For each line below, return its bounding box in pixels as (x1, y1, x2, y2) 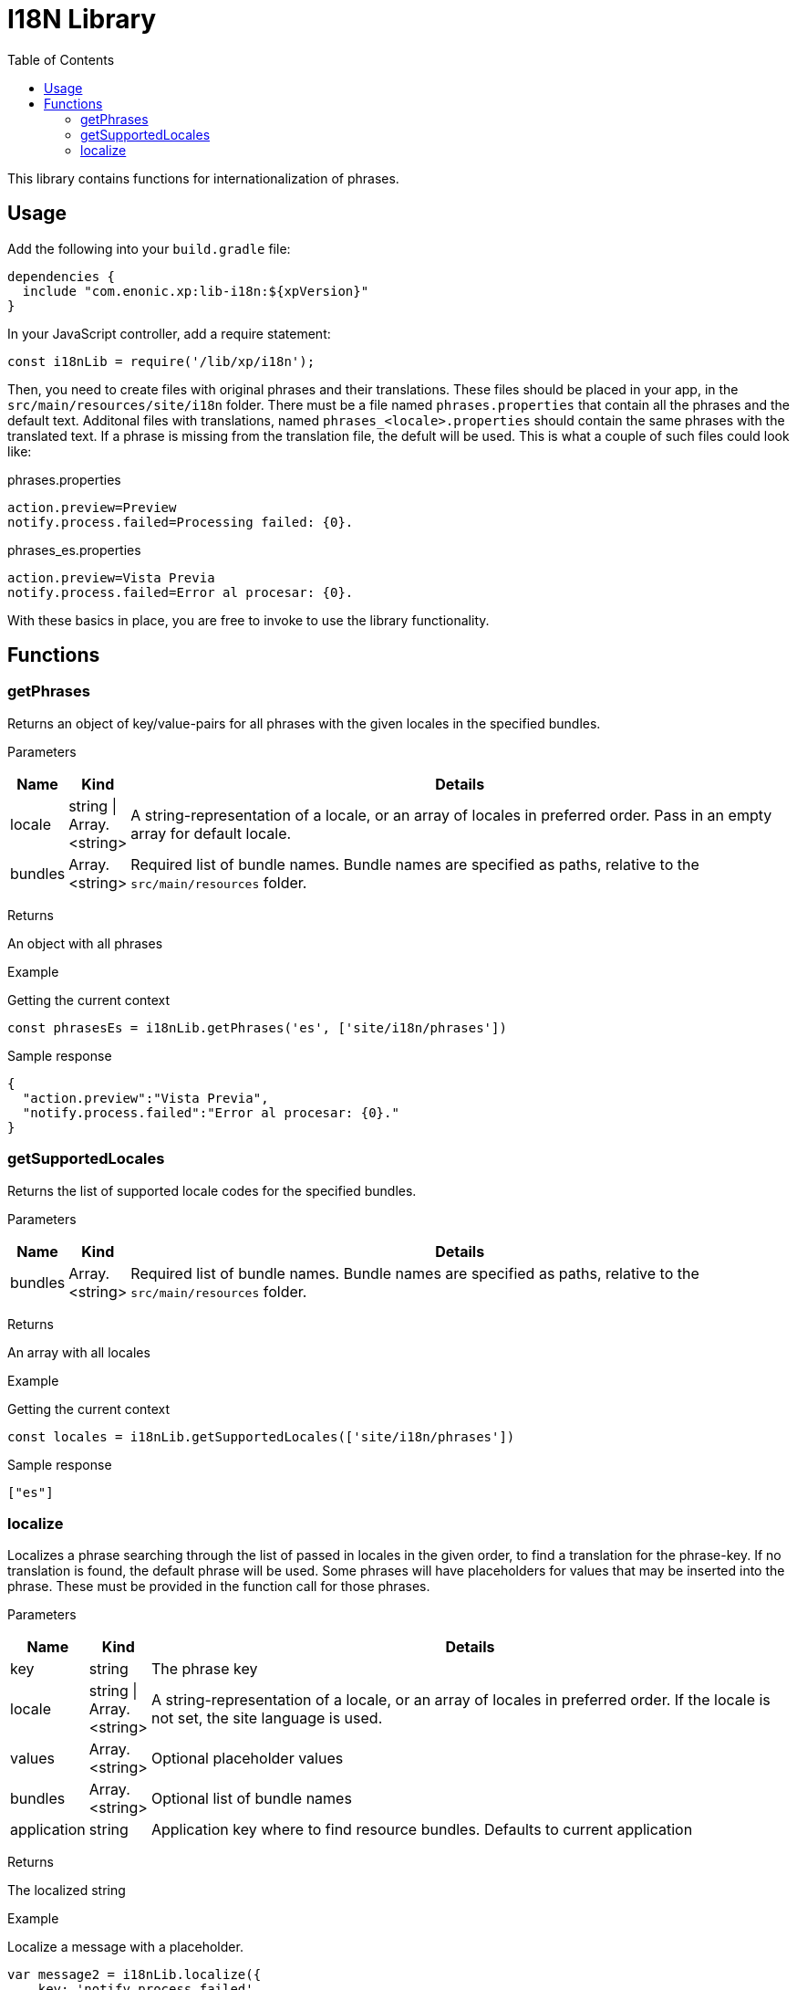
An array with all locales (7, 1344, 150, 1360)
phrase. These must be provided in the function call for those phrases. (7, 1578, 430, 1595)
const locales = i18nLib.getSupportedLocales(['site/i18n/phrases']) (7, 1429, 515, 1444)
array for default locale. (130, 823, 292, 843)
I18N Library (7, 4, 157, 35)
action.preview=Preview (7, 499, 177, 515)
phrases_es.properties (7, 541, 141, 558)
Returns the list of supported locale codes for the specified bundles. (7, 1182, 417, 1199)
